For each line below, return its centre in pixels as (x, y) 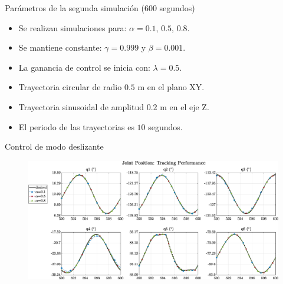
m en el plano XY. (171, 87)
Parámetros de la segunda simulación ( (75, 8)
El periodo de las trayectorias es (76, 126)
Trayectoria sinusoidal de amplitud (81, 106)
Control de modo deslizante (54, 146)
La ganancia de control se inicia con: (84, 67)
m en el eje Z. (185, 106)
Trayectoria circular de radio (70, 87)
